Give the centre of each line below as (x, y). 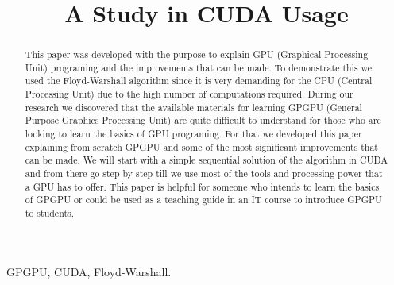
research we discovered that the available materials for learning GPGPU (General (193, 107)
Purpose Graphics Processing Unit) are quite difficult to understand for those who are (203, 120)
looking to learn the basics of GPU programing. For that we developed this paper (193, 134)
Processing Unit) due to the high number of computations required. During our (189, 94)
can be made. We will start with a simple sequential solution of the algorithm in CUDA (207, 160)
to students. (50, 213)
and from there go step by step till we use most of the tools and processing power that (204, 173)
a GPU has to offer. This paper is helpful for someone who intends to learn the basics (202, 186)
